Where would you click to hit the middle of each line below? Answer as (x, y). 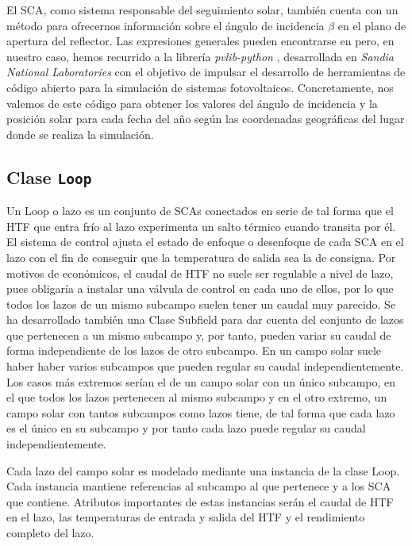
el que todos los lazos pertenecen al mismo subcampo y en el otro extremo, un (197, 397)
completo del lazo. (50, 533)
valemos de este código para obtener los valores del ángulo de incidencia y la (192, 103)
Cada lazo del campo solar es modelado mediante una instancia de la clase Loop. (203, 470)
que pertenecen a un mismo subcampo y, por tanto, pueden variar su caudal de (199, 335)
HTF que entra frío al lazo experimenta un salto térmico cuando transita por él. (201, 226)
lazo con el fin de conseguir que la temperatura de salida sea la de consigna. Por (201, 257)
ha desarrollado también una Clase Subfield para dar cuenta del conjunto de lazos (205, 319)
